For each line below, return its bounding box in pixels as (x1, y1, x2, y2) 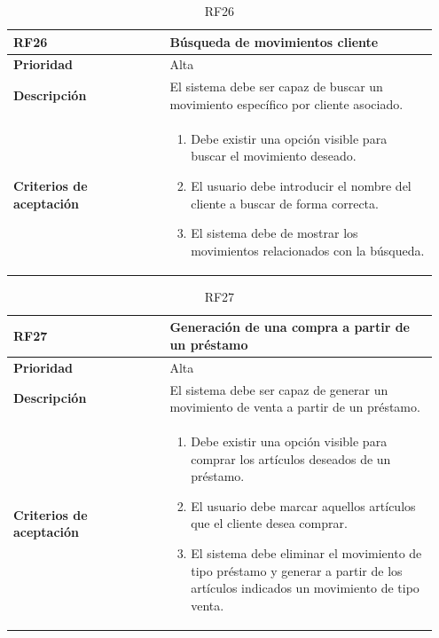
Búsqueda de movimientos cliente (169, 32, 379, 51)
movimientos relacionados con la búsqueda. (191, 240, 425, 259)
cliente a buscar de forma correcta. (191, 193, 379, 212)
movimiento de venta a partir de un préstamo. (169, 398, 420, 416)
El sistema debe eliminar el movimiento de (191, 544, 422, 563)
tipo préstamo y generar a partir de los (191, 561, 403, 579)
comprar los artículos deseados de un (191, 449, 391, 468)
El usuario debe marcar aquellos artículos (191, 496, 416, 515)
